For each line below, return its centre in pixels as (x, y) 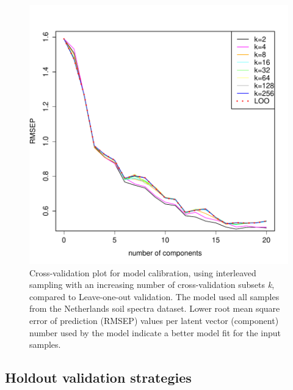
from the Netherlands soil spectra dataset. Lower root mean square (155, 308)
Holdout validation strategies (98, 377)
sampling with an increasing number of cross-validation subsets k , (152, 285)
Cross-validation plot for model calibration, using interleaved (143, 272)
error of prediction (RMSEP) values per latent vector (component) (154, 320)
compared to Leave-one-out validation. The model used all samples (154, 296)
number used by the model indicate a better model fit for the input (155, 332)
